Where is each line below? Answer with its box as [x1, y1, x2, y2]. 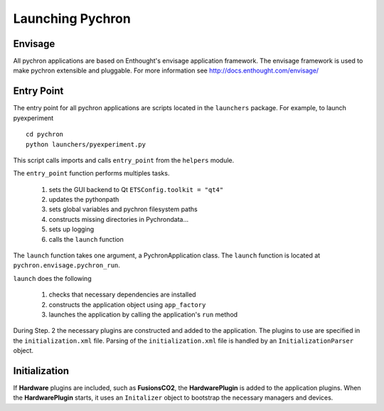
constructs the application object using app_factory [48, 300, 206, 309]
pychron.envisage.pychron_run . [13, 261, 121, 269]
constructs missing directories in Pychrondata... [48, 215, 189, 223]
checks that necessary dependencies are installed [48, 290, 196, 299]
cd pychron [26, 130, 64, 139]
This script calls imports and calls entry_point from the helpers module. [13, 156, 235, 164]
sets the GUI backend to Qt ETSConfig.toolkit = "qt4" [48, 185, 224, 193]
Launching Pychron [13, 11, 131, 26]
